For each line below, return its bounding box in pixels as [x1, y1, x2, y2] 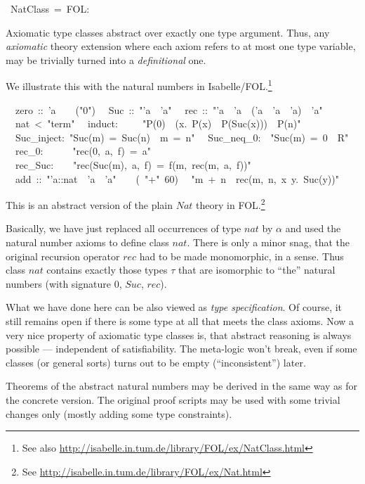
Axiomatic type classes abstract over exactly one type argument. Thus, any [6, 25, 330, 39]
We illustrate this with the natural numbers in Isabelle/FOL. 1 [6, 77, 272, 94]
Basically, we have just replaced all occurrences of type [6, 221, 241, 236]
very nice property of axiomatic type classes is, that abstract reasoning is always [6, 327, 352, 342]
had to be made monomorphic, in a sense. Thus [139, 248, 344, 263]
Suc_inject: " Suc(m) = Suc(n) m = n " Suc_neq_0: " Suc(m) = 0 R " [15, 129, 349, 144]
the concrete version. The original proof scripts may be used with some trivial [6, 392, 340, 407]
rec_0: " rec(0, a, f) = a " [15, 144, 151, 158]
